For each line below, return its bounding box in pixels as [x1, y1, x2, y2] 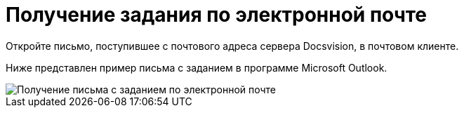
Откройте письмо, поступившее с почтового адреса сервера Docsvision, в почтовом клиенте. [6, 39, 459, 52]
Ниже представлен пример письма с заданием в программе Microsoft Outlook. [6, 61, 387, 74]
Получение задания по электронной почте [6, 3, 427, 27]
